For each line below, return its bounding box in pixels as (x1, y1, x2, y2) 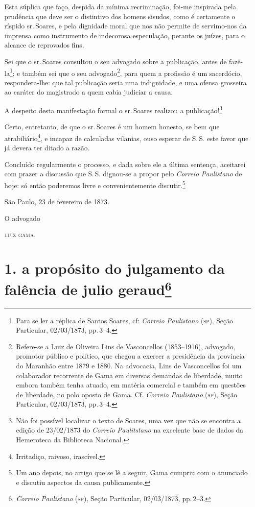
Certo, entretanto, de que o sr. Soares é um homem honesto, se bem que (4, 121, 220, 132)
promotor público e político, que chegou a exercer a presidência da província (16, 351, 245, 361)
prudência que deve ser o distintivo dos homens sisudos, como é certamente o (4, 11, 235, 21)
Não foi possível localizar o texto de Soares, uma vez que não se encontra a (16, 415, 241, 425)
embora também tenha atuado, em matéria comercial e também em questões (16, 380, 246, 390)
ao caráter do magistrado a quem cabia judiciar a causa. (4, 87, 173, 97)
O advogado (4, 213, 41, 223)
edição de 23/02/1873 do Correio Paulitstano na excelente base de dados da (16, 425, 244, 435)
